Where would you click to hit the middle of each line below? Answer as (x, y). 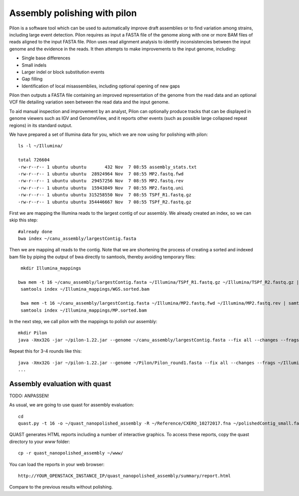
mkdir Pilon (33, 333)
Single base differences (46, 58)
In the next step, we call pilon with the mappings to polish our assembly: (83, 321)
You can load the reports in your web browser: (57, 464)
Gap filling (32, 79)
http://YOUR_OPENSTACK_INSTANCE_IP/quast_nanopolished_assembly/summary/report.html (125, 476)
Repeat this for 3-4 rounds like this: (46, 351)
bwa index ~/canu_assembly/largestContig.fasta (77, 239)
